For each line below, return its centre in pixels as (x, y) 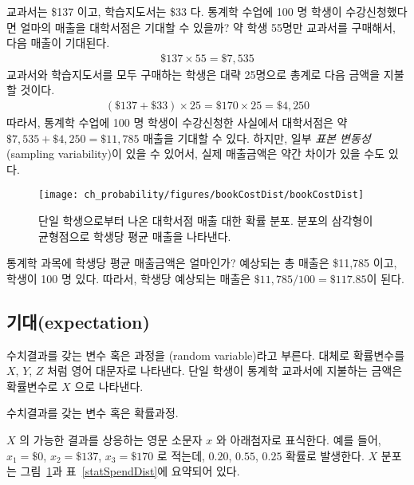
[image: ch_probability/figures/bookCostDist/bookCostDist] (201, 195)
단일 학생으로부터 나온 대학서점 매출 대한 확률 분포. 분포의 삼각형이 (206, 221)
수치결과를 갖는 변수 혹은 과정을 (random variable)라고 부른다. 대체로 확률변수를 (206, 355)
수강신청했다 (377, 11)
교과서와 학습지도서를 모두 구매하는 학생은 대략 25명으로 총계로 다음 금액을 (193, 74)
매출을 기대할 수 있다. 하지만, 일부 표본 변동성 (257, 138)
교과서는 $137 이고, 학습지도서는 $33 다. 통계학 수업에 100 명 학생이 (174, 11)
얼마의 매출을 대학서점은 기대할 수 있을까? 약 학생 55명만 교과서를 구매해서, (208, 27)
